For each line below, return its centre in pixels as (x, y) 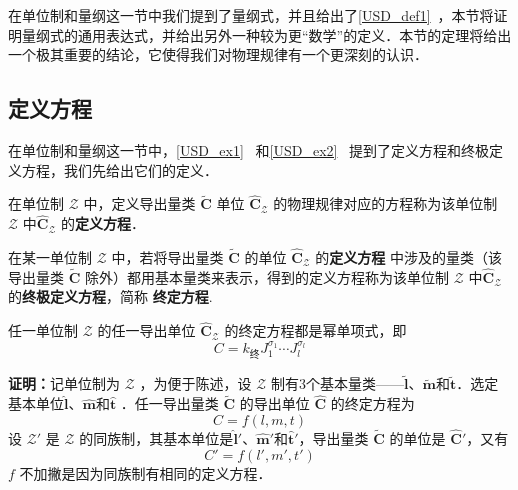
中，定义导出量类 (139, 203)
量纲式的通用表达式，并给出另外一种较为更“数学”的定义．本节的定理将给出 (266, 34)
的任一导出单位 (146, 330)
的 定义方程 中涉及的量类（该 (409, 257)
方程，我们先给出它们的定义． (119, 169)
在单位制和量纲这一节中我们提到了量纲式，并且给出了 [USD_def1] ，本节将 (251, 15)
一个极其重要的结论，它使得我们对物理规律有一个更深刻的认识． (218, 54)
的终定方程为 (372, 403)
